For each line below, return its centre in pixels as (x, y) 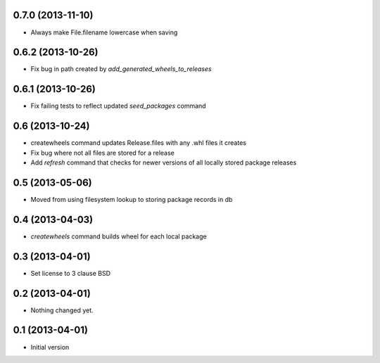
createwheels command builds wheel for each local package (119, 236)
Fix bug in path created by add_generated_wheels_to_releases (121, 69)
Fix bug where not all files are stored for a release (103, 153)
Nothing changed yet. (62, 310)
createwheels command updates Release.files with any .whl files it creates (138, 143)
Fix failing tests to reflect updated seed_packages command (119, 106)
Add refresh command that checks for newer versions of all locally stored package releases (164, 163)
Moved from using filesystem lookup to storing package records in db (132, 199)
